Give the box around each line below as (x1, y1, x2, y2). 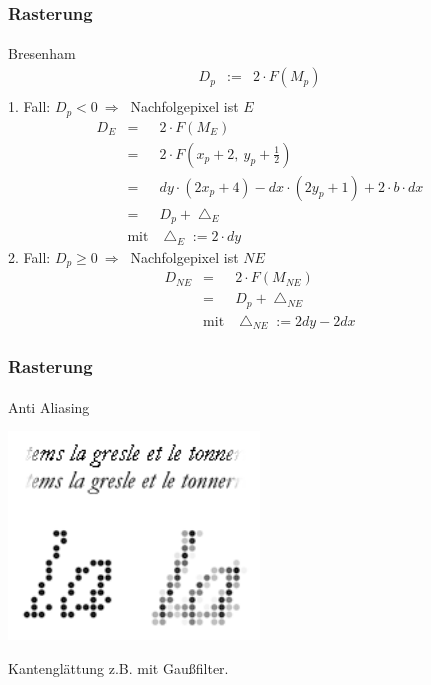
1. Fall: (8, 96, 51, 117)
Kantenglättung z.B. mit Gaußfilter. (8, 657, 229, 678)
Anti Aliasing (8, 396, 90, 417)
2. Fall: (8, 246, 51, 267)
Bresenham (8, 43, 76, 64)
